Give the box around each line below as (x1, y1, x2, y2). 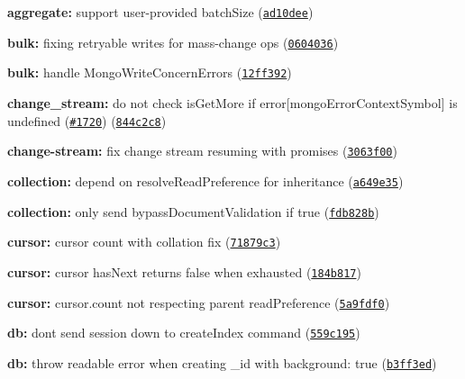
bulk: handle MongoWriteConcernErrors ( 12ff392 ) (7, 63, 292, 82)
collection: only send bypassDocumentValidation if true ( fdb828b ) (7, 202, 379, 221)
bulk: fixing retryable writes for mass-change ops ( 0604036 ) (7, 32, 339, 51)
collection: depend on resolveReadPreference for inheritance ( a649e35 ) (7, 171, 404, 190)
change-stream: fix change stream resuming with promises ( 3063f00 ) (7, 141, 397, 160)
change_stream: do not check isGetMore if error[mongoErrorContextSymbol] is (7, 93, 458, 112)
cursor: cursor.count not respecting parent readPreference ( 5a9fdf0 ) (7, 293, 390, 311)
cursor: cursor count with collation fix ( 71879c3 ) (7, 232, 281, 251)
